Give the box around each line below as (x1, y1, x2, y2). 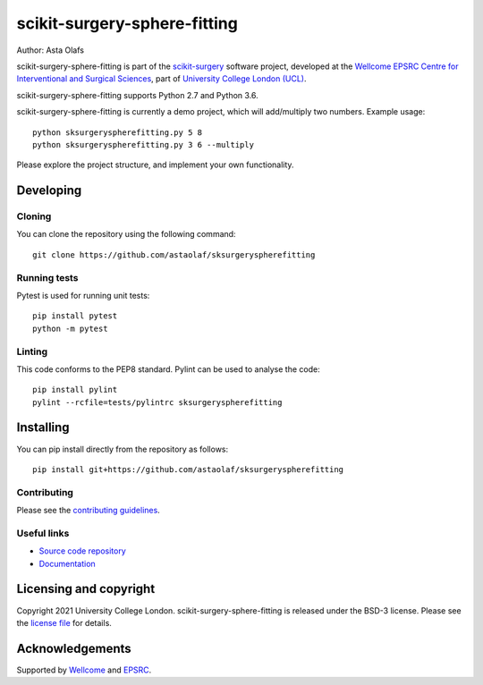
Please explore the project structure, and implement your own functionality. (16, 159, 294, 170)
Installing (16, 420, 71, 436)
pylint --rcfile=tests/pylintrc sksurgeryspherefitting (32, 397, 283, 407)
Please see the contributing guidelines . (16, 505, 160, 516)
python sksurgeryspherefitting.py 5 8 (32, 127, 203, 138)
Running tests (16, 271, 79, 283)
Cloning (16, 210, 52, 223)
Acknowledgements (16, 640, 131, 656)
